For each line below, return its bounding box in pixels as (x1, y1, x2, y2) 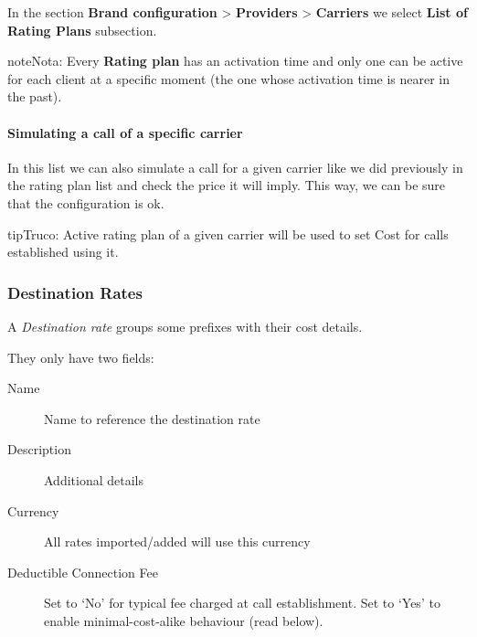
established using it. (7, 242, 119, 261)
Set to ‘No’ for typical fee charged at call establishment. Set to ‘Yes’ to (44, 593, 440, 612)
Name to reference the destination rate (44, 409, 260, 428)
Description (7, 440, 71, 459)
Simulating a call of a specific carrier (7, 122, 243, 142)
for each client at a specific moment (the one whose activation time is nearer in (7, 69, 450, 88)
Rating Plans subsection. (7, 20, 157, 39)
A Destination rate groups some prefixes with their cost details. (7, 316, 363, 335)
